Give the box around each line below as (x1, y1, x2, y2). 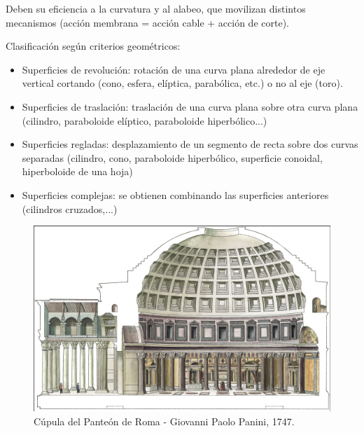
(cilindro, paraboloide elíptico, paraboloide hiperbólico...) (22, 113, 267, 128)
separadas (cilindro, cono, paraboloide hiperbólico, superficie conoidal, (22, 150, 323, 165)
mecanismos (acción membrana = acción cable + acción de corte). (6, 15, 289, 29)
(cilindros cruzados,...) (22, 201, 118, 216)
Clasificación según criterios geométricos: (6, 39, 181, 53)
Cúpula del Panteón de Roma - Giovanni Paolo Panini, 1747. (34, 413, 295, 428)
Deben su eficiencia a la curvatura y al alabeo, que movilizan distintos (6, 1, 306, 15)
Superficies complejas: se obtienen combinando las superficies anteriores (22, 187, 329, 202)
